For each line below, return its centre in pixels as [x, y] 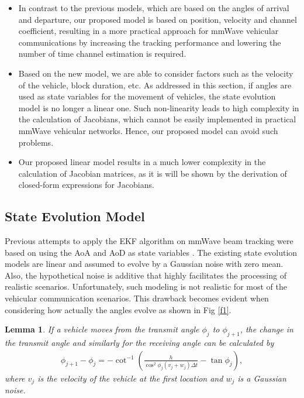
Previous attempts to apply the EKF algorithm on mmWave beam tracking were [149, 241]
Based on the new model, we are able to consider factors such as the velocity [156, 73]
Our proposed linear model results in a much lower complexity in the [142, 162]
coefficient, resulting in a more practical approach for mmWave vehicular [148, 31]
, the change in [267, 329]
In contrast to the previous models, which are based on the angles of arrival [154, 8]
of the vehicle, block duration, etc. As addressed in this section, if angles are [155, 85]
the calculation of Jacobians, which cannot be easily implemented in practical [157, 119]
